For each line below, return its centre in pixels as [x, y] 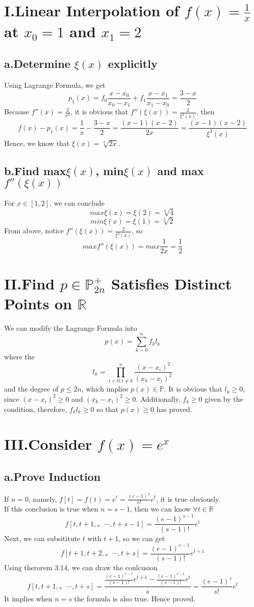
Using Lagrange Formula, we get [55, 85]
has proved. [174, 409]
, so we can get [142, 538]
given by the [224, 398]
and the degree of [31, 389]
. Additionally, [158, 398]
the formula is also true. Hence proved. [135, 598]
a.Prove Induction [53, 476]
